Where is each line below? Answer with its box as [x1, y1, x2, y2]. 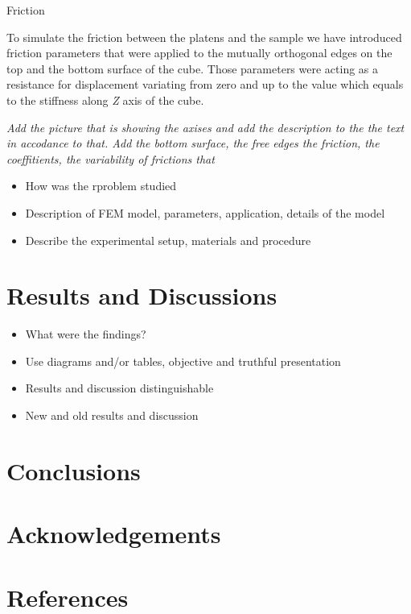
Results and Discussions [6, 279, 277, 312]
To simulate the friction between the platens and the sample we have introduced [6, 28, 402, 45]
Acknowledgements [6, 517, 221, 550]
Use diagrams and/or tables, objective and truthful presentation [25, 352, 341, 369]
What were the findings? [25, 326, 146, 342]
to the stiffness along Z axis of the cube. [6, 91, 204, 108]
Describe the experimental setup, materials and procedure [25, 231, 311, 248]
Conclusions [6, 454, 141, 487]
